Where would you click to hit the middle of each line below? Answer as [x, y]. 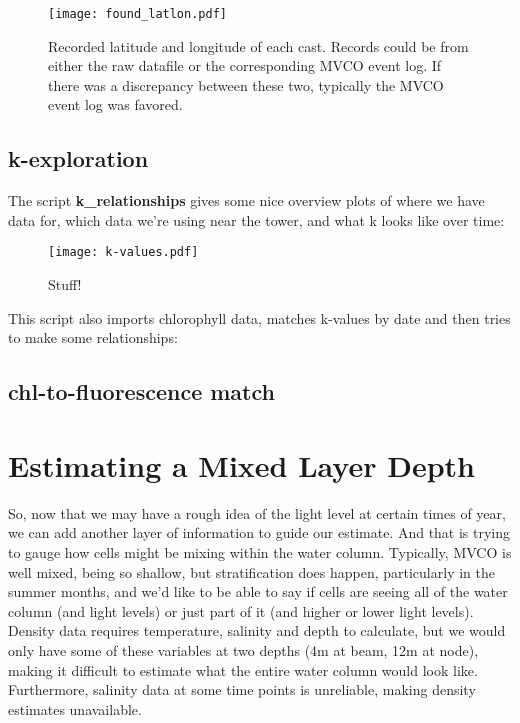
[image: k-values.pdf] [123, 252]
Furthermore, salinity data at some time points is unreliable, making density [242, 689]
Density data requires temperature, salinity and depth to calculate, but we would [257, 630]
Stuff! [65, 284]
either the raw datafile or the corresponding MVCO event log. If [245, 65]
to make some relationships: [93, 337]
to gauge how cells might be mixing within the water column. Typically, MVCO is [260, 551]
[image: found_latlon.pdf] [137, 14]
